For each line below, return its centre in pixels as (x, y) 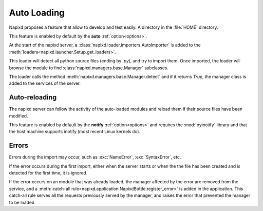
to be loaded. (22, 202)
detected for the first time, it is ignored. (48, 173)
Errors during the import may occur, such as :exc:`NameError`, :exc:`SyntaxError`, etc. (95, 157)
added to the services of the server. (45, 83)
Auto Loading (37, 13)
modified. (19, 116)
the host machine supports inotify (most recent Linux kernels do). (75, 132)
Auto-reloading (33, 97)
